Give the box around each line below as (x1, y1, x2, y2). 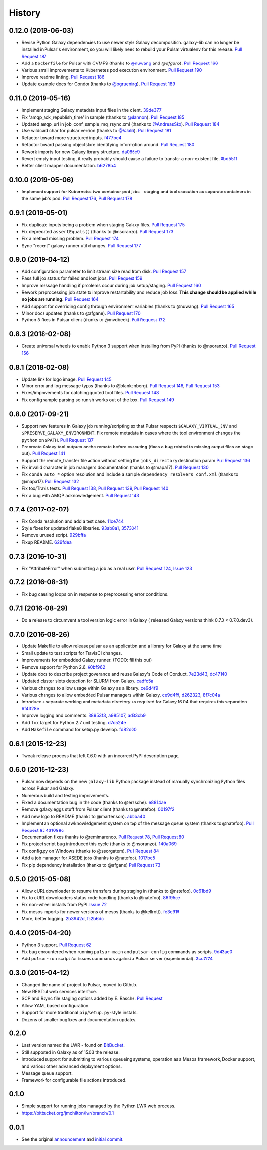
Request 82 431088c (21, 827, 64, 833)
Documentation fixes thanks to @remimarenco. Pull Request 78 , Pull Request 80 (21, 834, 185, 840)
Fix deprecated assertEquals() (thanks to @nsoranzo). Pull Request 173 (21, 229, 174, 235)
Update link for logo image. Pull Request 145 (21, 376, 112, 382)
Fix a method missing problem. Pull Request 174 (21, 236, 119, 242)
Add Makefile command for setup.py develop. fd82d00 (21, 727, 137, 733)
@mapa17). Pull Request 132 (21, 478, 79, 484)
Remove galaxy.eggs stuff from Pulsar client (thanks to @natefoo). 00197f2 (21, 806, 175, 812)
